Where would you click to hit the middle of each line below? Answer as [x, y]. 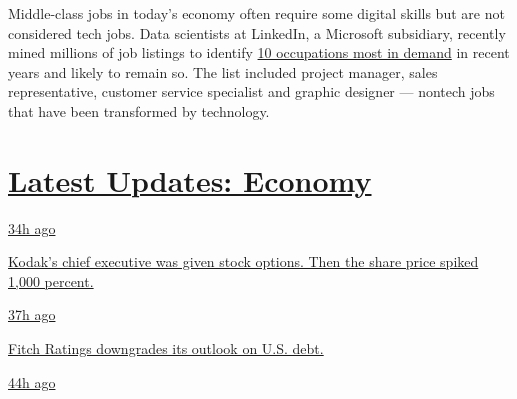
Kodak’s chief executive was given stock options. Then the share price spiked [243, 261]
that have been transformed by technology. [139, 110]
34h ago [32, 227]
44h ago [32, 381]
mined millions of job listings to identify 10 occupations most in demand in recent [259, 52]
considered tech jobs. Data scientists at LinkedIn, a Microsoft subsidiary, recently [257, 32]
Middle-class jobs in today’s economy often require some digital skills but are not [256, 13]
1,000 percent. [51, 280]
